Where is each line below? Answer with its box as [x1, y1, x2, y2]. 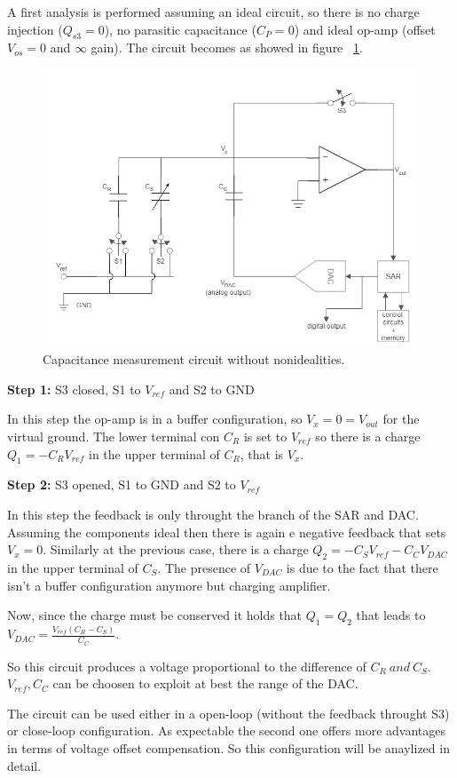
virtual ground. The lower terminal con [7, 427, 220, 446]
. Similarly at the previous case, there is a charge [43, 540, 309, 559]
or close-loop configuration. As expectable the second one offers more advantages [7, 721, 445, 740]
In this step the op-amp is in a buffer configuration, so [7, 409, 303, 428]
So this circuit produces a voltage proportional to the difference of [7, 656, 366, 675]
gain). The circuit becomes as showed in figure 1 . [91, 38, 363, 57]
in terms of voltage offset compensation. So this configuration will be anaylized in [7, 738, 450, 757]
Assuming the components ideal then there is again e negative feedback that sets [7, 522, 446, 541]
